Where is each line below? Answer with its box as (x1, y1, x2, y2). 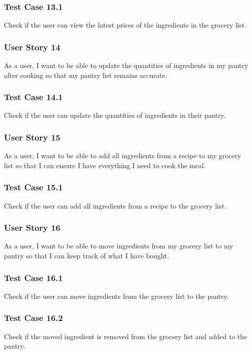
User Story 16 (4, 221, 61, 234)
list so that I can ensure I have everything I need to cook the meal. (4, 160, 206, 170)
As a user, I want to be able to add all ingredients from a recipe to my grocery (4, 150, 241, 161)
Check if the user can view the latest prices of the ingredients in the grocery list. (4, 20, 247, 30)
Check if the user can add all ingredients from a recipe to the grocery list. (4, 200, 226, 211)
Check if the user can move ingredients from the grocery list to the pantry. (4, 290, 229, 301)
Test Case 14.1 (4, 91, 63, 103)
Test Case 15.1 (4, 181, 63, 193)
